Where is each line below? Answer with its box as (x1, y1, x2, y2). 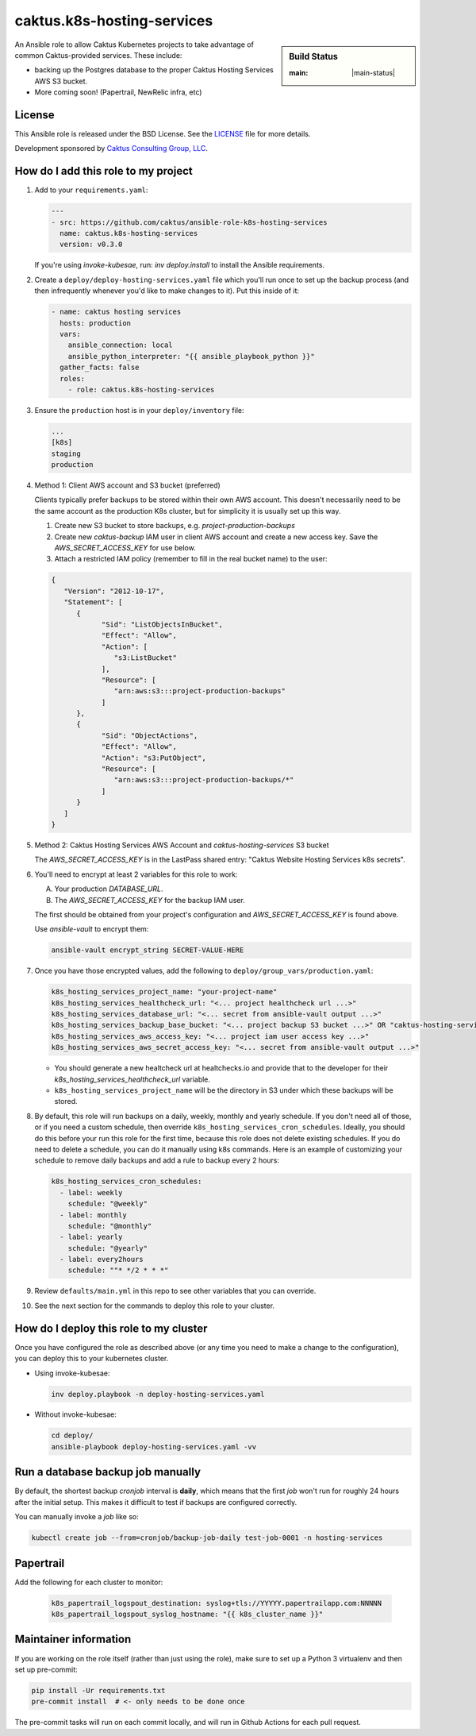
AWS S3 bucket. (34, 76, 88, 86)
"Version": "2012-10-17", (63, 586, 165, 596)
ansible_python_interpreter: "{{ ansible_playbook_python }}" (67, 352, 315, 361)
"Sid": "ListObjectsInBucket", (101, 619, 224, 629)
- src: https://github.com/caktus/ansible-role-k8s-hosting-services (51, 218, 328, 226)
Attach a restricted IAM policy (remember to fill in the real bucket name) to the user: (54, 554, 328, 564)
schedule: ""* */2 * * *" (67, 1266, 169, 1275)
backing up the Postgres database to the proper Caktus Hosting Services (34, 65, 274, 75)
